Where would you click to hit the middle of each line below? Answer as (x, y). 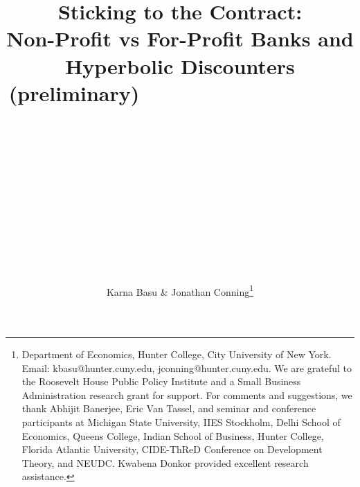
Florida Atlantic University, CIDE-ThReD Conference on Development (172, 449)
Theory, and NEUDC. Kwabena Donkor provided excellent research (165, 462)
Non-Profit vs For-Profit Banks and (180, 38)
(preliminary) (74, 92)
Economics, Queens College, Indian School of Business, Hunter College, (173, 435)
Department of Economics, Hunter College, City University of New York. (177, 354)
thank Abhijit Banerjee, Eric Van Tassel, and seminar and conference (169, 408)
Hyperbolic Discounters (180, 65)
